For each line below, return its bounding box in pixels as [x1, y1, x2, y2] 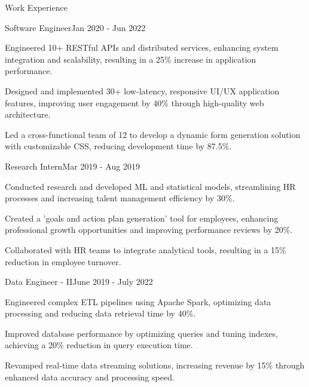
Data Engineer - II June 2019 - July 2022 [5, 275, 153, 288]
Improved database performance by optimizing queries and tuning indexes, [5, 327, 278, 339]
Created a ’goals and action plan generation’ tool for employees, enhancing [5, 211, 279, 224]
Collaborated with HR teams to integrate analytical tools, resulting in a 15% [5, 243, 286, 256]
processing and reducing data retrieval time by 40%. [5, 307, 196, 320]
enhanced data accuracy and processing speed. [5, 370, 175, 383]
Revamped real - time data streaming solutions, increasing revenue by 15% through [5, 359, 305, 371]
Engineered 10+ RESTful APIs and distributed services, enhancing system [5, 41, 279, 54]
